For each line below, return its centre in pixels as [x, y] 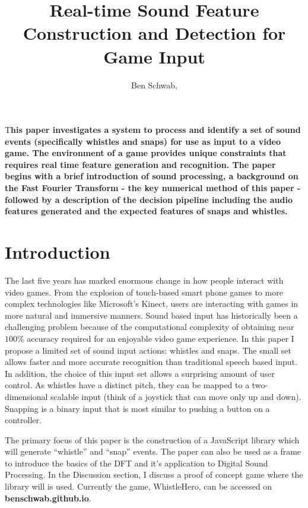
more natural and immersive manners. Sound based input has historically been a [151, 315]
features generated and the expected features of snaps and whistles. [146, 211]
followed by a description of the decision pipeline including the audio [149, 199]
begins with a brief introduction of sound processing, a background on [152, 176]
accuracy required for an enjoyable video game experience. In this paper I [161, 338]
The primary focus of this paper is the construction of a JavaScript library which [152, 439]
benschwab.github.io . [48, 498]
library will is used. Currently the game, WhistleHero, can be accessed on [139, 486]
